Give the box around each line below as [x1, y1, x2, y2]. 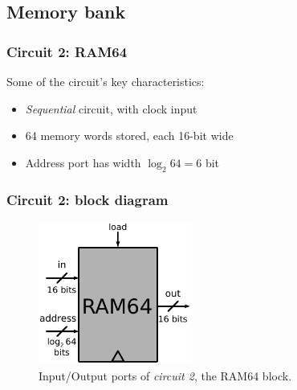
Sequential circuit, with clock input [25, 100, 197, 117]
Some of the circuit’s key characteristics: [6, 73, 205, 89]
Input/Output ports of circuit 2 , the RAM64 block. [39, 367, 292, 384]
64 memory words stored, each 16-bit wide [25, 127, 234, 144]
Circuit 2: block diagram [6, 189, 169, 209]
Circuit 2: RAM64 [6, 41, 128, 61]
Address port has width [25, 154, 141, 170]
